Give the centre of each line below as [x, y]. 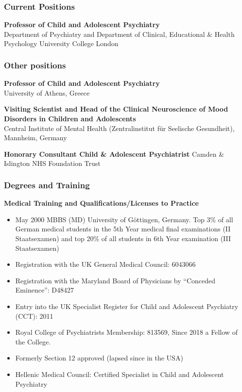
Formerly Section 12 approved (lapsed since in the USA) [99, 358]
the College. [33, 341]
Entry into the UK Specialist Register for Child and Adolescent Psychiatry [127, 306]
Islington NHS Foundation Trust [52, 163]
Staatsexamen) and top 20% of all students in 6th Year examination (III [123, 238]
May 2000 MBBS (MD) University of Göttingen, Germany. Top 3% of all [124, 219]
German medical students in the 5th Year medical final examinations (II [123, 229]
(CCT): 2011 [34, 316]
